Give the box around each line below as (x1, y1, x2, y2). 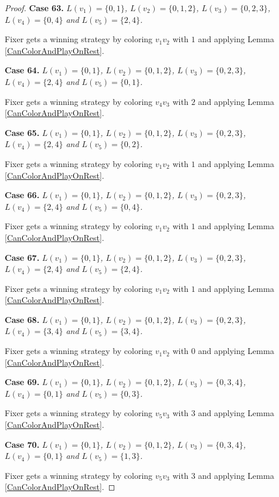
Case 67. (5, 251, 40, 263)
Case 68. (5, 313, 40, 325)
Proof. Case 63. (5, 2, 64, 13)
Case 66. (5, 189, 40, 201)
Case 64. (5, 64, 40, 76)
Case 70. (5, 438, 40, 450)
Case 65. (5, 126, 40, 138)
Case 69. (5, 376, 40, 388)
